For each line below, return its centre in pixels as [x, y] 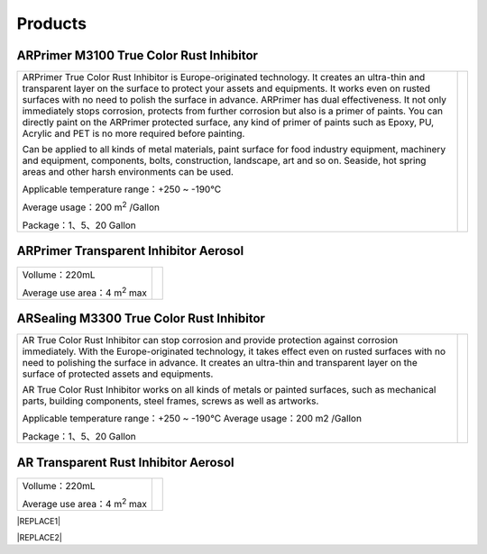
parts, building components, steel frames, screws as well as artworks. [170, 401]
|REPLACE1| [39, 521]
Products [52, 23]
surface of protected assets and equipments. [118, 374]
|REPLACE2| [39, 537]
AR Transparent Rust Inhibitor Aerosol [125, 463]
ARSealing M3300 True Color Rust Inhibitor [141, 318]
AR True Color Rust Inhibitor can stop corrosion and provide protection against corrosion [210, 341]
